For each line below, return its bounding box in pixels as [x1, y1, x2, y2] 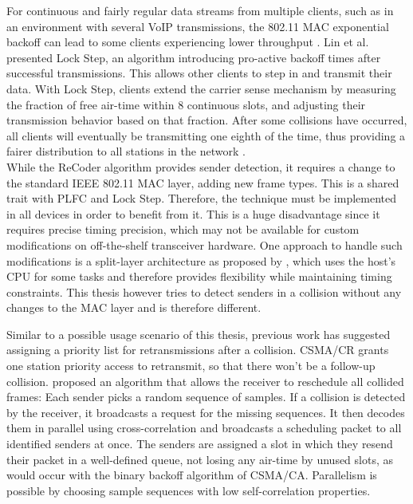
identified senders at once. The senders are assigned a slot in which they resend [6, 435, 393, 452]
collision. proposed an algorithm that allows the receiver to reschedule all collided [6, 372, 404, 389]
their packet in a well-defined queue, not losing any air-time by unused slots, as [6, 451, 394, 467]
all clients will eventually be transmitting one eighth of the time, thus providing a [6, 127, 406, 144]
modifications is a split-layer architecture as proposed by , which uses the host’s [6, 252, 396, 269]
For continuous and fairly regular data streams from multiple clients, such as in [6, 2, 394, 18]
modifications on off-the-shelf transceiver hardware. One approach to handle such [6, 236, 403, 253]
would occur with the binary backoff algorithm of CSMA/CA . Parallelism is [6, 467, 377, 483]
